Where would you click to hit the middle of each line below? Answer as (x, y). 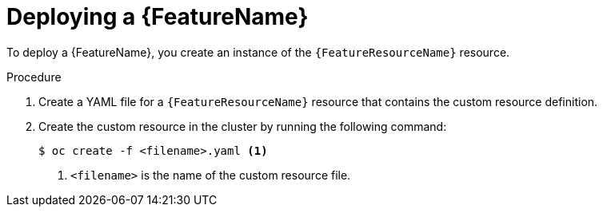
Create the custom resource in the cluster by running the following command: (243, 126)
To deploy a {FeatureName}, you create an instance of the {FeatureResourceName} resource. (258, 52)
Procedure (34, 77)
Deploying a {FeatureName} (158, 17)
